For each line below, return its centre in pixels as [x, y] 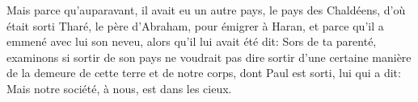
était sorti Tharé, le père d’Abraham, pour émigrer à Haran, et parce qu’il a [195, 25]
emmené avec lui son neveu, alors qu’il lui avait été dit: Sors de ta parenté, [192, 41]
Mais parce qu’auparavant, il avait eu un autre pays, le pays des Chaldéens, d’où [206, 10]
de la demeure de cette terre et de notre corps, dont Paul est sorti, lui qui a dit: [204, 73]
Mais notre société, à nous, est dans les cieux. [119, 88]
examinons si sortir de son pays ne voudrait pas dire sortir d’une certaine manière [209, 57]
